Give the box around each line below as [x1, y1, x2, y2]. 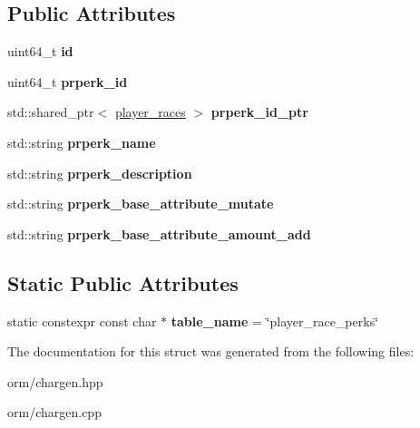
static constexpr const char [7, 311, 157, 330]
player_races [114, 102, 186, 122]
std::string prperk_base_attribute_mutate [7, 194, 274, 213]
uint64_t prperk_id [7, 72, 128, 91]
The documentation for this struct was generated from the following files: [7, 342, 415, 361]
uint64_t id [7, 42, 73, 61]
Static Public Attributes [7, 268, 239, 297]
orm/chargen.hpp [7, 372, 103, 391]
